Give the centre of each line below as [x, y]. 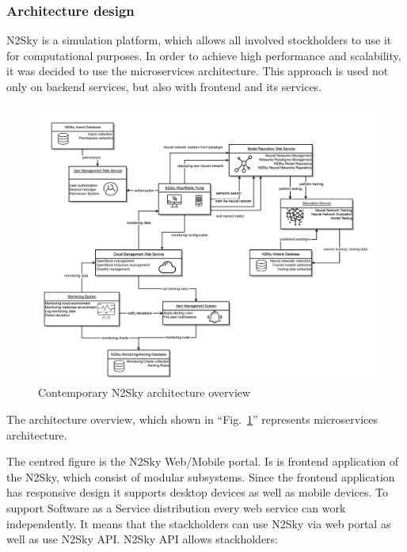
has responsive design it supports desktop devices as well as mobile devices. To [197, 492]
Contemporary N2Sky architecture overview [145, 392]
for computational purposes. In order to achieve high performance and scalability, [204, 55]
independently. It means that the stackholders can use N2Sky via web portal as [199, 523]
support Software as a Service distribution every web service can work [176, 507]
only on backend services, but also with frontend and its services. [164, 86]
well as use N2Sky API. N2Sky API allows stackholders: [143, 539]
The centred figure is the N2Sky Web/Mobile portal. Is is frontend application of [203, 461]
